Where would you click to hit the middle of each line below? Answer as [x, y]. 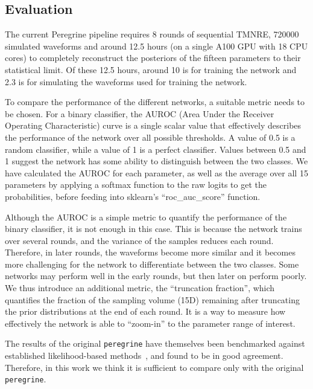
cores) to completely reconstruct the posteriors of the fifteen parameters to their [153, 58]
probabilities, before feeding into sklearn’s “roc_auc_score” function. [133, 196]
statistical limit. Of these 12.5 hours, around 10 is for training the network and [151, 69]
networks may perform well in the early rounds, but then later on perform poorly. [156, 276]
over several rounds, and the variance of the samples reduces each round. [139, 240]
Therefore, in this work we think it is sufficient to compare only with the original [154, 367]
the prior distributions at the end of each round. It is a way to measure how [145, 311]
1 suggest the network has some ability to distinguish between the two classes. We [156, 161]
